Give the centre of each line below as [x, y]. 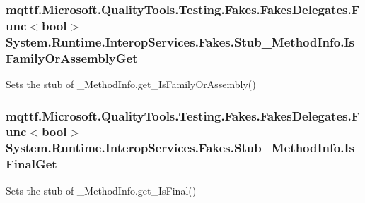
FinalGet [31, 164]
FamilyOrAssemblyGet [72, 57]
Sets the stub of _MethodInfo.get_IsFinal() [101, 190]
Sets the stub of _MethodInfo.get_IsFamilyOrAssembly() [131, 84]
